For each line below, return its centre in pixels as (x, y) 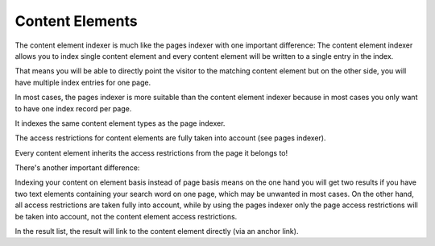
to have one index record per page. (73, 108)
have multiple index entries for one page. (83, 82)
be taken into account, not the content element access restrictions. (126, 216)
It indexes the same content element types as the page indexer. (120, 123)
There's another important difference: (77, 168)
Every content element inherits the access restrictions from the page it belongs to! (151, 152)
